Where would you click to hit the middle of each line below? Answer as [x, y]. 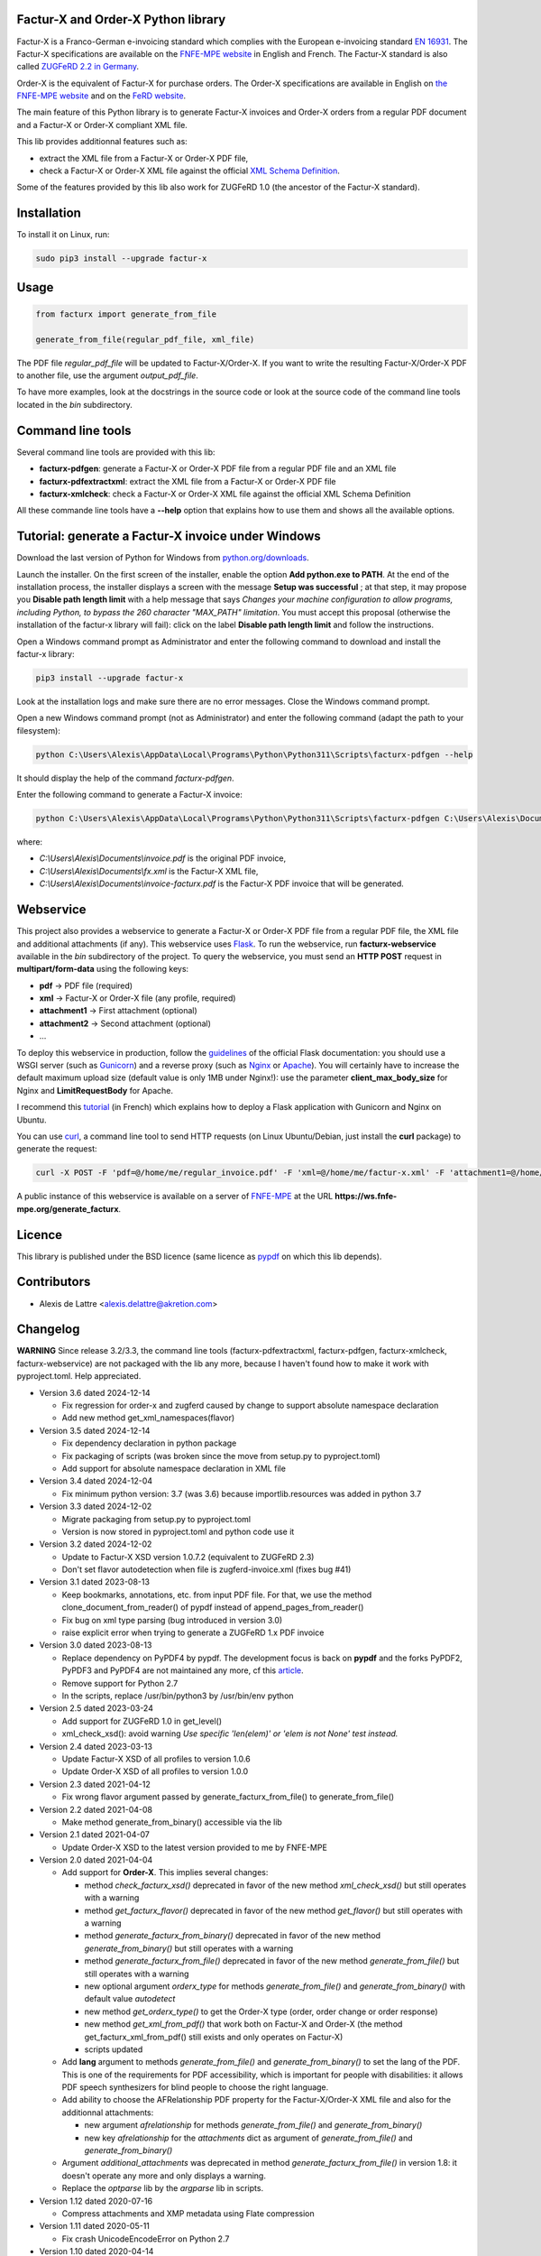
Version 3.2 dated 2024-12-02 [96, 1544]
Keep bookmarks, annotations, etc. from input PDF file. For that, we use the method [217, 1595]
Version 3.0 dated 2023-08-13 [96, 1645]
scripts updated [114, 2049]
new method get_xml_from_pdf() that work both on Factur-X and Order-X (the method [243, 2024]
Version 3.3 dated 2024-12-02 [96, 1506]
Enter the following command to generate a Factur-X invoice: [130, 795]
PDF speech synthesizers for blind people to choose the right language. [195, 2087]
